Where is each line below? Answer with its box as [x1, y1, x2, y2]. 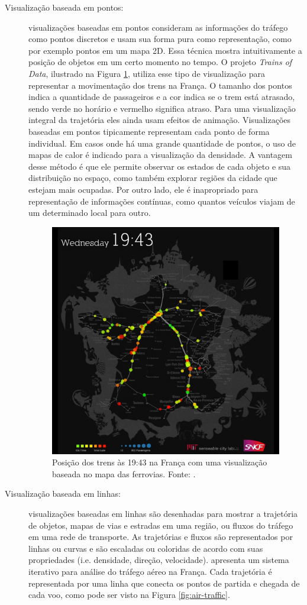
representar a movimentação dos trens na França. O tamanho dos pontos [28, 79, 292, 91]
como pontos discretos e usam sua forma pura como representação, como [28, 33, 292, 45]
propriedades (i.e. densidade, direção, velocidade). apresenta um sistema [28, 554, 289, 566]
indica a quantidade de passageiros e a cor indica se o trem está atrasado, [28, 90, 295, 103]
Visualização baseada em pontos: [5, 1, 124, 13]
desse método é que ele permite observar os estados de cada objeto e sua [28, 160, 291, 172]
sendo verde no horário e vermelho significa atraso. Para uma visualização [28, 102, 296, 114]
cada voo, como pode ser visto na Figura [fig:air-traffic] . [28, 588, 230, 601]
